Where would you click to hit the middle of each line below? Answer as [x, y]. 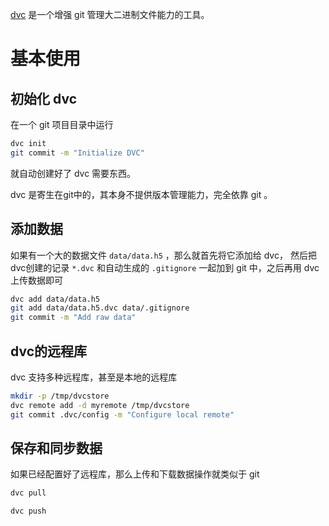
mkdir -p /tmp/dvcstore [60, 396]
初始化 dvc [43, 98]
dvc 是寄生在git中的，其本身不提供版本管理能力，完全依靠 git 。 [141, 194]
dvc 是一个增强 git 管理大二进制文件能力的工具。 [110, 14]
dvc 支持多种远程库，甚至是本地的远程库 [94, 377]
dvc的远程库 [49, 351]
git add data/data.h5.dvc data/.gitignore [100, 308]
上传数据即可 [36, 280]
